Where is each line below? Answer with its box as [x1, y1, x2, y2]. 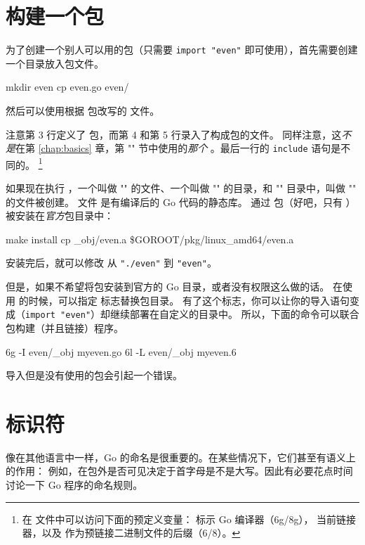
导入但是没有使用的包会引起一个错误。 [6, 368, 182, 383]
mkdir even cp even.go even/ [6, 79, 129, 94]
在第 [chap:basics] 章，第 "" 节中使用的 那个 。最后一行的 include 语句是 [15, 141, 341, 155]
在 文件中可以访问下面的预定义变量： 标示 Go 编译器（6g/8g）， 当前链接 [22, 511, 357, 526]
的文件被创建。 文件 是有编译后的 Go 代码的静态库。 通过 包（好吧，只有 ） [6, 194, 356, 209]
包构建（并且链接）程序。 [6, 320, 124, 335]
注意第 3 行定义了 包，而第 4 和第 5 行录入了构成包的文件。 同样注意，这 [6, 127, 342, 141]
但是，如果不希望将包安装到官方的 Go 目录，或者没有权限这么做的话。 [6, 279, 330, 294]
